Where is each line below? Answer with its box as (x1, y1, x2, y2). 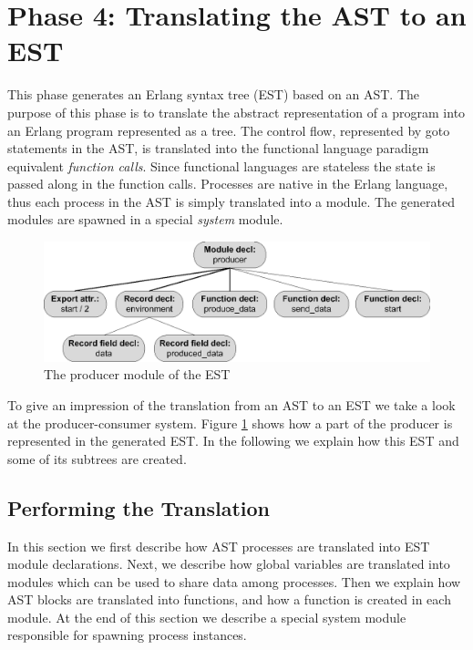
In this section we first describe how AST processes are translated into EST (7, 536, 430, 555)
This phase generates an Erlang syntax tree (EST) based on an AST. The (7, 85, 419, 104)
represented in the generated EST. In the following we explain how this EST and (7, 431, 459, 450)
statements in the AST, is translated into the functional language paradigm (7, 139, 429, 158)
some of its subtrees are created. (7, 449, 187, 468)
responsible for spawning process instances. (7, 625, 247, 645)
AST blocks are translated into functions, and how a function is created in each (7, 590, 451, 609)
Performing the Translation (7, 493, 270, 521)
